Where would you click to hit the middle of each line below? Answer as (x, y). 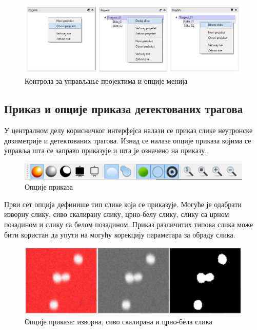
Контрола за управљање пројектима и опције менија (106, 81)
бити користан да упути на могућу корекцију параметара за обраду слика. (120, 234)
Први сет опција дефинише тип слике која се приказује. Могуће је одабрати (123, 204)
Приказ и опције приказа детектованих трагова (124, 109)
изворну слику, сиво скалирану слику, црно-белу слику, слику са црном (117, 214)
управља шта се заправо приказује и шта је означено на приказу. (106, 150)
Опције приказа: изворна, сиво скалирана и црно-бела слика (118, 322)
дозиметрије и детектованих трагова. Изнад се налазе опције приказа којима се (128, 140)
